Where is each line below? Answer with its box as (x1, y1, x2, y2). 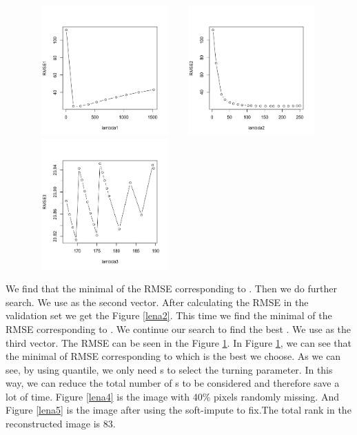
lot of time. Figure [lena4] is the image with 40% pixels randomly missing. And (6, 389, 339, 403)
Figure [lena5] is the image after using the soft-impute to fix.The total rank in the (6, 403, 351, 417)
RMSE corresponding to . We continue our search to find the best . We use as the (6, 321, 351, 336)
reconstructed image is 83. (6, 416, 116, 431)
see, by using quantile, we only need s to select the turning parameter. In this (6, 362, 333, 376)
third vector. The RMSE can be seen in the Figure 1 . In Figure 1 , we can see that (6, 335, 351, 350)
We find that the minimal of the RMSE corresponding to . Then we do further (6, 281, 337, 296)
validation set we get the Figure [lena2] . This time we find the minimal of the (6, 308, 332, 323)
